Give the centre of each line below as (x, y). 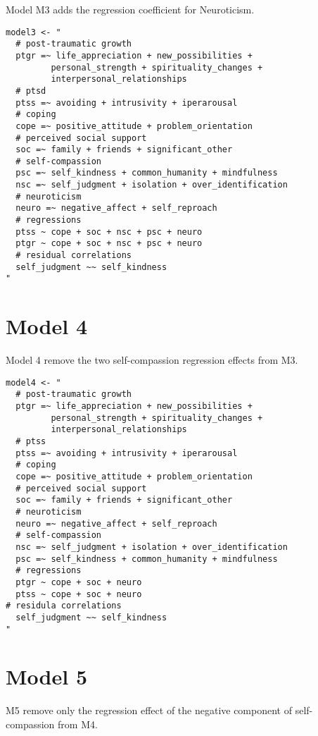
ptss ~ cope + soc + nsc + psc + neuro (109, 232)
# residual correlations (74, 256)
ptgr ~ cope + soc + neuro (79, 582)
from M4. (78, 724)
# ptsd (31, 91)
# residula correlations (64, 606)
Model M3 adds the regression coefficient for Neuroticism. (130, 9)
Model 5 (46, 676)
